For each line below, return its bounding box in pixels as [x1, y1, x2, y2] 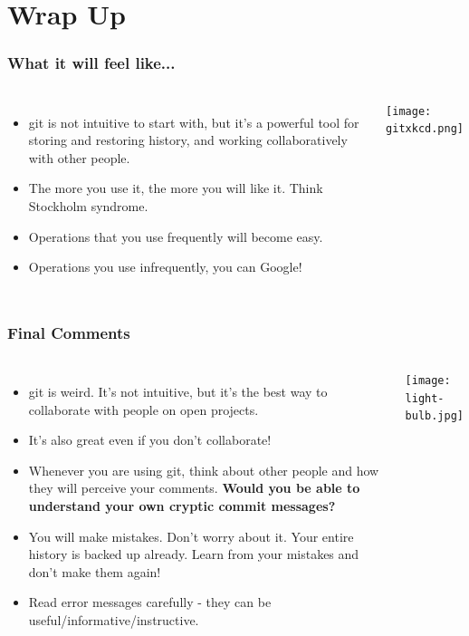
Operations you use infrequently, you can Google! [28, 257, 302, 276]
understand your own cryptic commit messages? [28, 496, 336, 515]
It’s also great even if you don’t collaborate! [28, 430, 272, 449]
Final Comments [7, 321, 130, 343]
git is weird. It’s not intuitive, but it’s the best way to [28, 381, 328, 400]
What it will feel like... [7, 52, 176, 74]
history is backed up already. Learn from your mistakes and [28, 544, 359, 564]
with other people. [28, 148, 130, 167]
